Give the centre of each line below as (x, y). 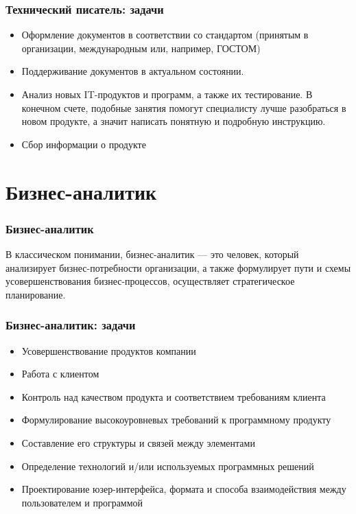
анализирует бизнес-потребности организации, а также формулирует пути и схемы (178, 267)
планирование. (36, 294)
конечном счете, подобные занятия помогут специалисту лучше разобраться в (184, 107)
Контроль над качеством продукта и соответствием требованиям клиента (174, 396)
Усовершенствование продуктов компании (109, 350)
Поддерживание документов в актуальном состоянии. (133, 71)
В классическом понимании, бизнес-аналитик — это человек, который (152, 254)
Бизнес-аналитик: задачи (71, 325)
